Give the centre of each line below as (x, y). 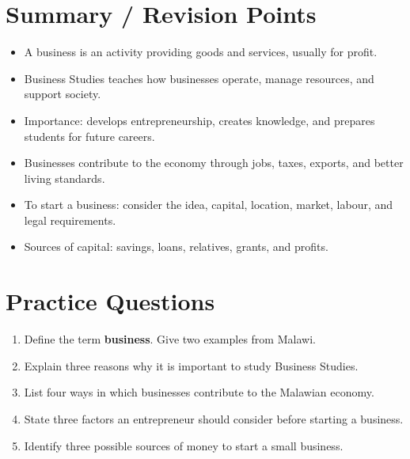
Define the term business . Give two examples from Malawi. (170, 339)
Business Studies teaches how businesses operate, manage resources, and (199, 78)
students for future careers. (89, 136)
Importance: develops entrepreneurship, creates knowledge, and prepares (199, 120)
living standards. (65, 178)
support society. (63, 94)
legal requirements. (70, 220)
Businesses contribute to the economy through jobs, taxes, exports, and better (214, 163)
